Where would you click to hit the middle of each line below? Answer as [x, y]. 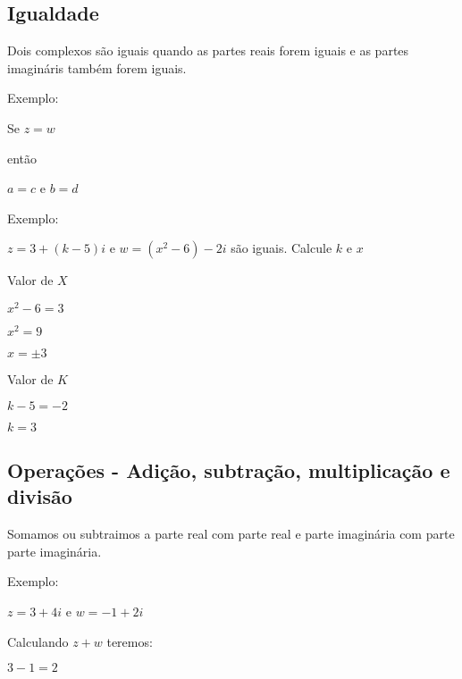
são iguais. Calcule [281, 248]
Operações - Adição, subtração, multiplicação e [229, 470]
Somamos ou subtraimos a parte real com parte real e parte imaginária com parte [231, 534]
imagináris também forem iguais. [97, 67]
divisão [40, 496]
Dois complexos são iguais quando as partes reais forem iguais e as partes [208, 50]
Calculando [38, 641]
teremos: [130, 641]
